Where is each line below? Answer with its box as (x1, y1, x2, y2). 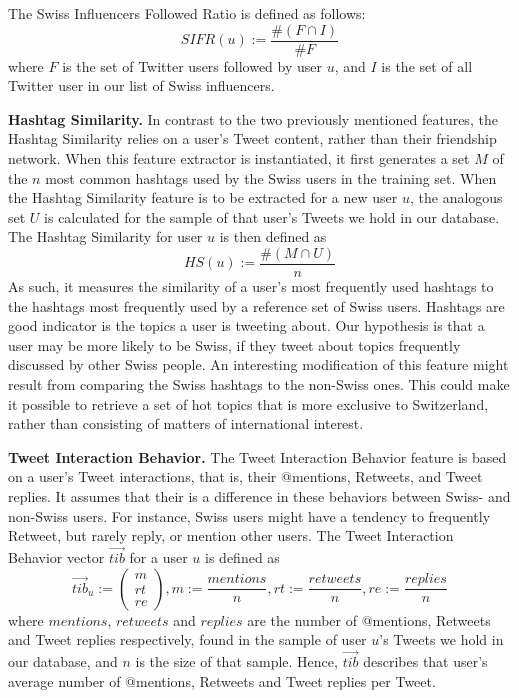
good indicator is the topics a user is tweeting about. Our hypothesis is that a (8, 315, 485, 336)
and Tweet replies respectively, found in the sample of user (8, 629, 367, 650)
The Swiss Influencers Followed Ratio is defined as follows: (8, 3, 366, 23)
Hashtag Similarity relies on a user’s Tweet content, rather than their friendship (8, 128, 497, 149)
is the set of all (381, 55, 473, 76)
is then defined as (219, 226, 327, 247)
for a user (129, 547, 188, 567)
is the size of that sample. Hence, (135, 651, 338, 671)
